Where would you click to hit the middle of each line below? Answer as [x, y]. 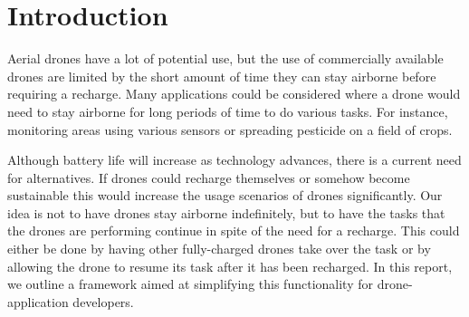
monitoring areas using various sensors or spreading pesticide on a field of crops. [230, 129]
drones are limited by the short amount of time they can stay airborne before [222, 76]
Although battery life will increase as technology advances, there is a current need [234, 160]
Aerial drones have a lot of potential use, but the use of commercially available [225, 58]
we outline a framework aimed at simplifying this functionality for [190, 284]
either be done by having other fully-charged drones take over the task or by [219, 249]
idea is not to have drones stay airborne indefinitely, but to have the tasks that [226, 212]
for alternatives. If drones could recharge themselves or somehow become [209, 177]
